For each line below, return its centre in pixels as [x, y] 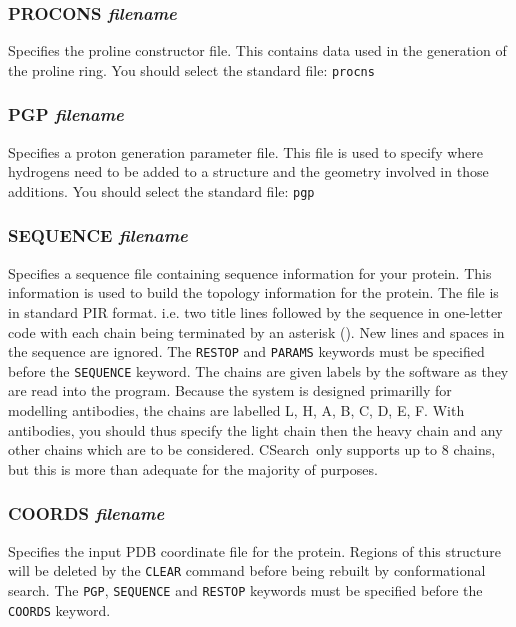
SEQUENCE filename [98, 235]
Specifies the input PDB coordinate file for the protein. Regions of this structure [254, 550]
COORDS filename [86, 513]
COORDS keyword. [59, 609]
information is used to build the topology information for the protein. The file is [253, 292]
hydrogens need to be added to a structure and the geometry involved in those [248, 171]
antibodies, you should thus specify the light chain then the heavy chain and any [255, 429]
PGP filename [66, 114]
